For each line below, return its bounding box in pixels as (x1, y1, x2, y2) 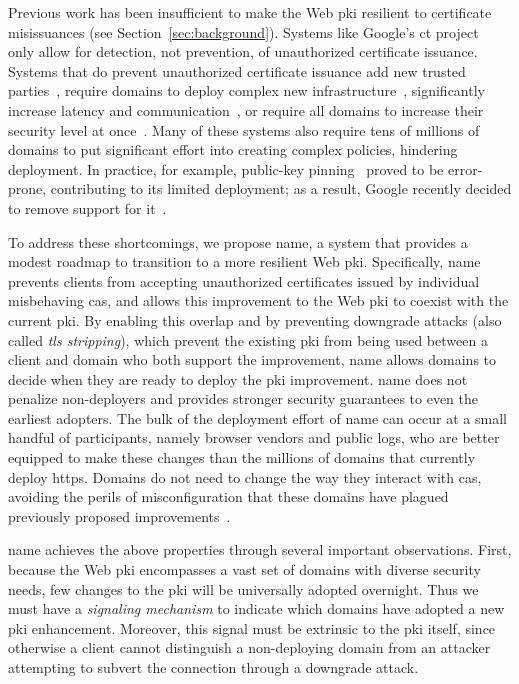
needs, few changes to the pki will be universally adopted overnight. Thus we (8, 578, 479, 599)
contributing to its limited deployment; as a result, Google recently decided (50, 178, 512, 199)
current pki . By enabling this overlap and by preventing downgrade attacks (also (8, 309, 502, 330)
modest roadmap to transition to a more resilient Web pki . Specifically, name (8, 251, 481, 272)
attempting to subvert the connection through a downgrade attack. (8, 657, 419, 677)
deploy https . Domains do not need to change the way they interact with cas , (8, 466, 482, 487)
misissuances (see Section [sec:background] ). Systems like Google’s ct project (8, 21, 479, 42)
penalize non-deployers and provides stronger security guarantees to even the (8, 388, 478, 409)
